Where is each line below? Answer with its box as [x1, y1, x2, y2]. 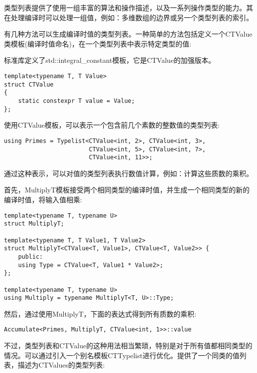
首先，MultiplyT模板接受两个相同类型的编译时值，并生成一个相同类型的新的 [4, 185, 250, 195]
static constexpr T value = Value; [18, 97, 135, 104]
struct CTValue [4, 81, 54, 88]
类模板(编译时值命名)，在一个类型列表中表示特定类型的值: [4, 38, 191, 48]
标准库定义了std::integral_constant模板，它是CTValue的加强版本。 [4, 55, 215, 65]
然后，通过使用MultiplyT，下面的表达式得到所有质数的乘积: [4, 308, 196, 319]
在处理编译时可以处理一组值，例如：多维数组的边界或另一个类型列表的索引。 [4, 12, 253, 22]
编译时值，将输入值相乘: [4, 194, 82, 204]
